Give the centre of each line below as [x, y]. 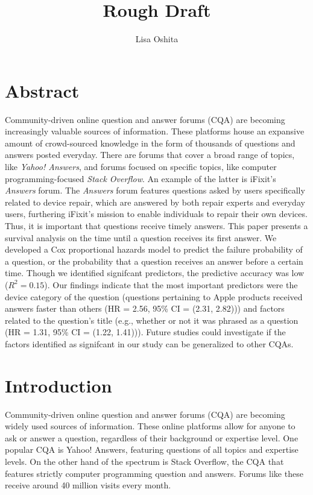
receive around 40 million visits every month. [88, 485]
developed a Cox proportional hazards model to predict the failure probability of [154, 249]
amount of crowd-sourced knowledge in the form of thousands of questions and [150, 143]
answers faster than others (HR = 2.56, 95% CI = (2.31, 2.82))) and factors [145, 308]
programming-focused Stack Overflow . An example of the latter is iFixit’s [141, 178]
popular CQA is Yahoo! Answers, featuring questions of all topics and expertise [152, 449]
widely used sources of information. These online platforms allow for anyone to [150, 426]
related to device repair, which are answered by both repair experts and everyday [155, 202]
